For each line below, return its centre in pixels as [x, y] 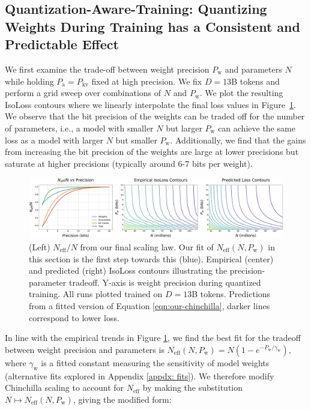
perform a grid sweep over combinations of [83, 93]
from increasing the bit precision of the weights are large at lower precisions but [152, 152]
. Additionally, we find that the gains [238, 140]
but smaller [136, 140]
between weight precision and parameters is [85, 349]
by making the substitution [193, 387]
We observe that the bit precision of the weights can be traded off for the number [155, 116]
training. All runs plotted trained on [96, 294]
